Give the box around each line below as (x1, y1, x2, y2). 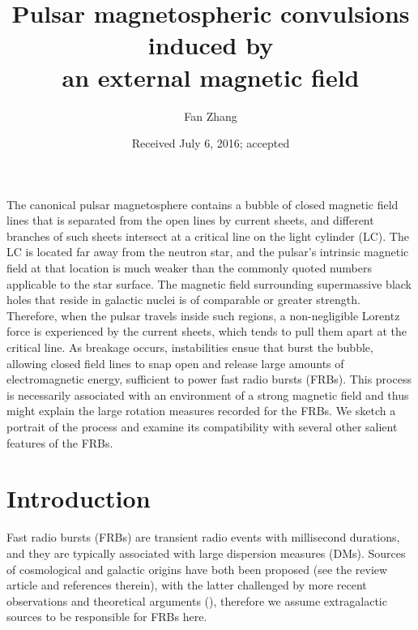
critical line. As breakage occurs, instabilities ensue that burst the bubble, (6, 339, 373, 356)
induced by (147, 28, 274, 62)
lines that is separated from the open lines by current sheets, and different (6, 212, 374, 229)
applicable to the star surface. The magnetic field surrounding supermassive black (6, 275, 412, 292)
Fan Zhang (184, 107, 237, 124)
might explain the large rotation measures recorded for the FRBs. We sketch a (6, 402, 396, 419)
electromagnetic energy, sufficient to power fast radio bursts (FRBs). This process (6, 371, 412, 388)
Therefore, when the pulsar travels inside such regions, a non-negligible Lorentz (6, 306, 400, 324)
